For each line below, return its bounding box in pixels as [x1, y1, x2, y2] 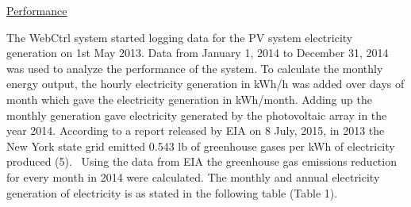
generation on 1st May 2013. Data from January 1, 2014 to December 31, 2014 [6, 44, 389, 61]
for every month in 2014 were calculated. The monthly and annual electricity [6, 168, 380, 185]
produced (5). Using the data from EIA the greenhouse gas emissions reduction [6, 153, 397, 170]
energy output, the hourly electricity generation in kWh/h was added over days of [6, 75, 405, 92]
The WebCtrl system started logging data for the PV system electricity [6, 29, 353, 45]
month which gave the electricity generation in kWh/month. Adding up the [6, 90, 372, 107]
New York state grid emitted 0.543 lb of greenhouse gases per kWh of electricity [6, 137, 395, 154]
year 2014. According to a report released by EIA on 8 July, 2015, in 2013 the [6, 122, 385, 139]
